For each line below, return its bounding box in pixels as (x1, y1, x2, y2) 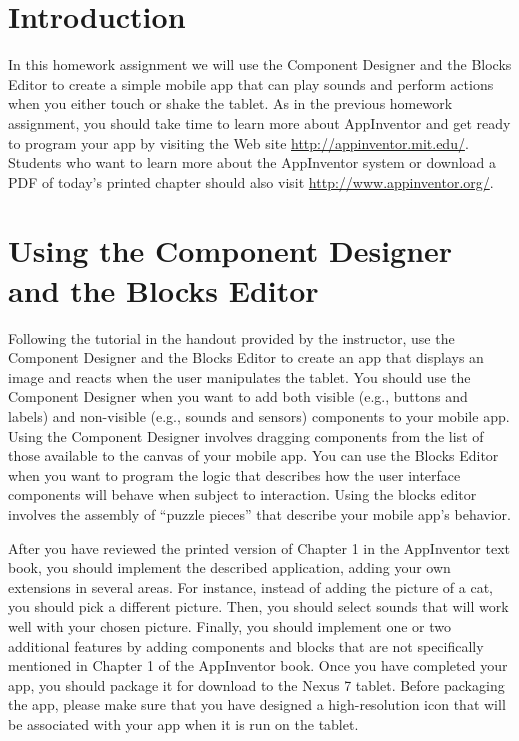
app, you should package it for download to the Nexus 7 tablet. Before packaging (8, 674, 505, 695)
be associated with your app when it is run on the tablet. (8, 713, 359, 734)
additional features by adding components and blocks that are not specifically (8, 635, 484, 656)
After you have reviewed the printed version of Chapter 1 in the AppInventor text (8, 537, 510, 558)
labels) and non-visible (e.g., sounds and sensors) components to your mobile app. (8, 405, 510, 426)
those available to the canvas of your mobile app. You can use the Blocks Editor (8, 445, 499, 466)
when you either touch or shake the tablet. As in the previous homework (8, 93, 453, 114)
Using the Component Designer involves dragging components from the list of (8, 425, 484, 446)
